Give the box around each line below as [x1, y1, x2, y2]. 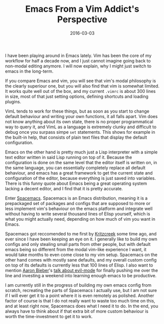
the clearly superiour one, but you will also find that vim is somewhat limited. [5, 83, 160, 89]
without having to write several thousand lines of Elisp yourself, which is [5, 210, 150, 217]
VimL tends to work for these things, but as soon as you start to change [5, 108, 149, 114]
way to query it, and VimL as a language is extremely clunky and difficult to [5, 124, 157, 130]
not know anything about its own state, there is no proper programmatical [5, 118, 153, 124]
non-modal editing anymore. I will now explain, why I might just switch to [5, 63, 152, 69]
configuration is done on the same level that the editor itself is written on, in [5, 159, 158, 165]
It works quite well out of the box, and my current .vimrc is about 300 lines [5, 88, 156, 94]
